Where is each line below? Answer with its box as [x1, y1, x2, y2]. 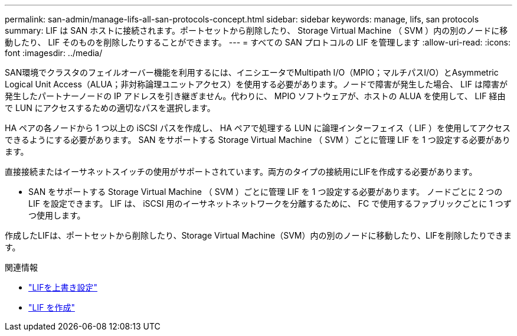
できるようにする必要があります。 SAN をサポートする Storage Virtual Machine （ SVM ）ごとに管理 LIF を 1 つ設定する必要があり [5, 135, 511, 145]
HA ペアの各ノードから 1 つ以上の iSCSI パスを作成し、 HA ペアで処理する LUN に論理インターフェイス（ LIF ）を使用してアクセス [5, 123, 511, 133]
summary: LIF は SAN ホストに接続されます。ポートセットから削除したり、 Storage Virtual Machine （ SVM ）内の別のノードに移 [5, 25, 508, 35]
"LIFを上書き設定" [28, 282, 97, 292]
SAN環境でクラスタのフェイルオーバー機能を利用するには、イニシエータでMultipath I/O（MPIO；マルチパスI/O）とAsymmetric [5, 67, 499, 77]
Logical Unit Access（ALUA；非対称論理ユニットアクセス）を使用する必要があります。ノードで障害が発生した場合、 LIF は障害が [5, 79, 508, 89]
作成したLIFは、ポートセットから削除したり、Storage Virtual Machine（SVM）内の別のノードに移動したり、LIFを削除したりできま [5, 230, 512, 240]
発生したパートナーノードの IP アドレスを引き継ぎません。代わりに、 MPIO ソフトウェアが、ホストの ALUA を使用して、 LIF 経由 [5, 91, 506, 101]
